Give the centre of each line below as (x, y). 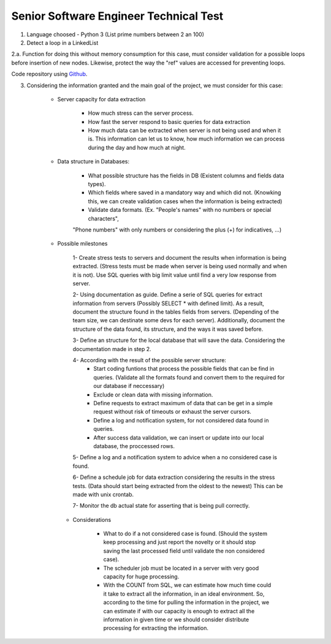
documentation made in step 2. (112, 349)
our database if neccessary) (129, 386)
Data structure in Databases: (93, 161)
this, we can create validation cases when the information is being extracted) (185, 201)
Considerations (92, 519)
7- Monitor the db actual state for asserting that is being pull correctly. (161, 506)
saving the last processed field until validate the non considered (184, 551)
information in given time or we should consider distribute (176, 619)
